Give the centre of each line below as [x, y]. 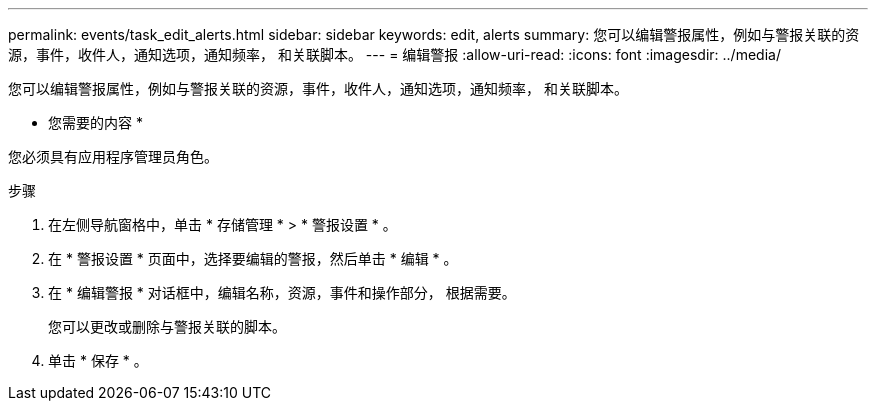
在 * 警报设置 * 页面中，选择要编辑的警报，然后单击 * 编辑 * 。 [253, 258]
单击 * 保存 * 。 [98, 360]
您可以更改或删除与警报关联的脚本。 [167, 326]
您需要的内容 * [95, 122]
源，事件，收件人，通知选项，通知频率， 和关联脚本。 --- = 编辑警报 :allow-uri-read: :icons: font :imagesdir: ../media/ [394, 54]
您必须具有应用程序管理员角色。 [113, 156]
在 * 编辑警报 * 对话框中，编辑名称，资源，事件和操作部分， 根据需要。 [282, 292]
